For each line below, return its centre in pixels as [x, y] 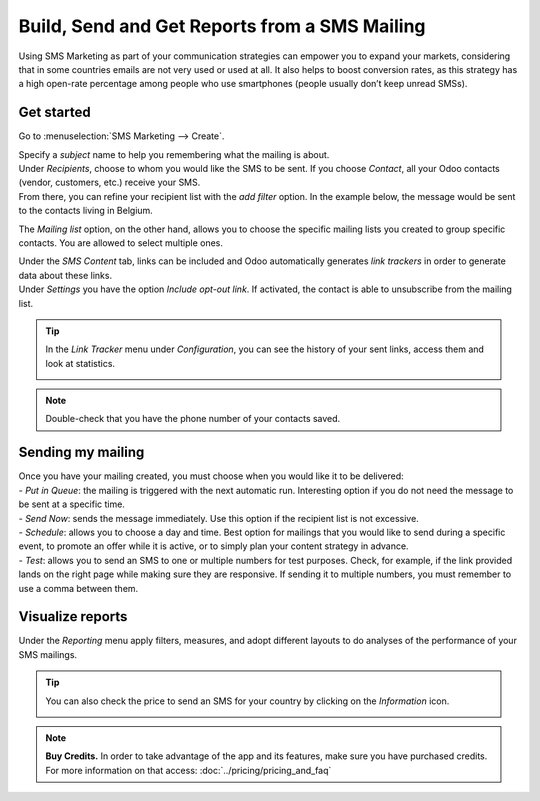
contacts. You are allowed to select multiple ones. [121, 242]
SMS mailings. [48, 654]
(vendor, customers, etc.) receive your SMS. [109, 182]
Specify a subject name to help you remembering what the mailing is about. [174, 154]
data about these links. [65, 275]
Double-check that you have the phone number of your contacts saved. [193, 419]
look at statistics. [80, 363]
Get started [54, 112]
